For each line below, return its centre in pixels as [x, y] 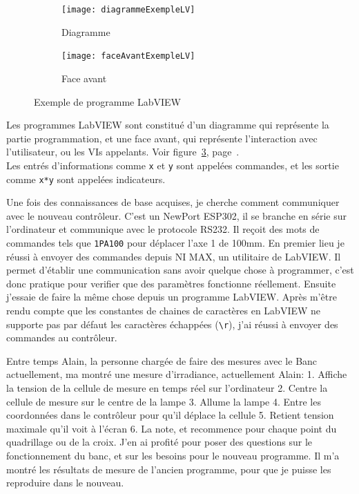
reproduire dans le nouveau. [65, 483]
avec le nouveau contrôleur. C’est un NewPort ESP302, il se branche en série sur [177, 215]
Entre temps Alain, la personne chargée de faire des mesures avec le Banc [162, 360]
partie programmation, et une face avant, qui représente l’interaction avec [162, 138]
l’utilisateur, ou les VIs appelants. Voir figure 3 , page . [123, 152]
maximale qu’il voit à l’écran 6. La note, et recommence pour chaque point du [172, 428]
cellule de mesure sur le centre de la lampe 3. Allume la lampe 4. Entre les [164, 401]
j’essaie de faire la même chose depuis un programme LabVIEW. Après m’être [172, 297]
